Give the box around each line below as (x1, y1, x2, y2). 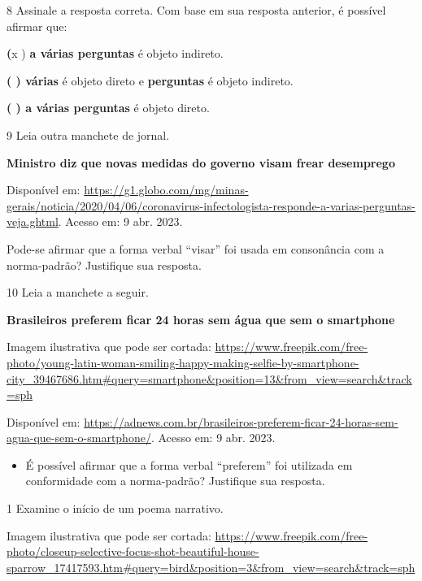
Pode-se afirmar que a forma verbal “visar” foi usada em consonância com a (7, 240, 385, 257)
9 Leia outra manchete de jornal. (7, 126, 170, 143)
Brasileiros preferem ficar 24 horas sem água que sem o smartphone (7, 310, 395, 327)
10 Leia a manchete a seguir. (7, 284, 149, 301)
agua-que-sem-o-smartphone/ (7, 429, 151, 446)
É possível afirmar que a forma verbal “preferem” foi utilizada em (25, 456, 353, 473)
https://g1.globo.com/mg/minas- (84, 181, 249, 198)
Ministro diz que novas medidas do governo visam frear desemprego (7, 154, 395, 171)
